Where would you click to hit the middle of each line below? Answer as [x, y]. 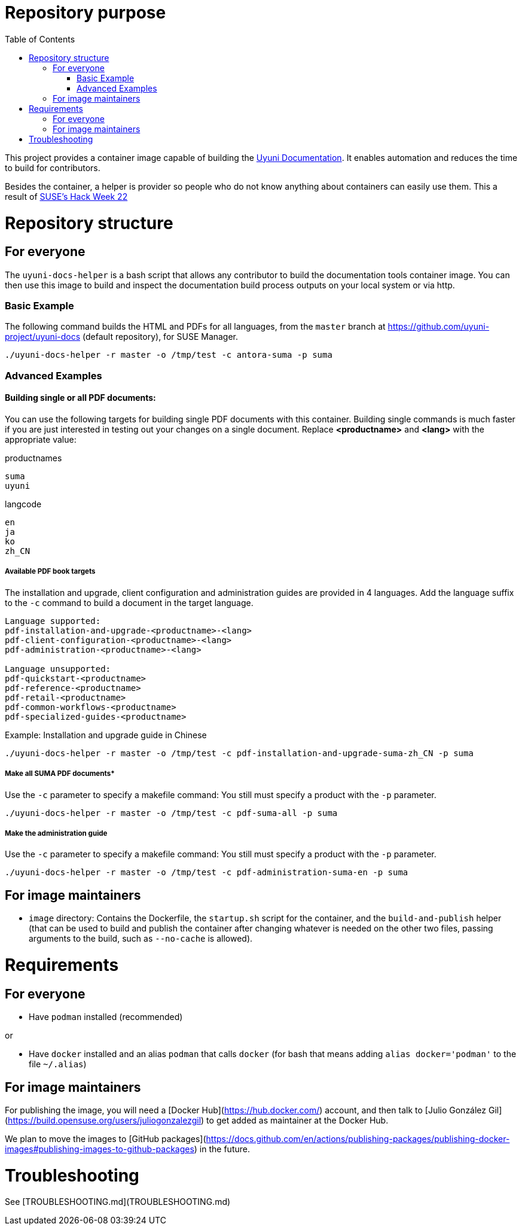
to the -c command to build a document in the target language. [129, 602]
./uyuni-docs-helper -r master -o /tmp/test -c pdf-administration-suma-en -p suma [207, 873]
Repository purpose [86, 13]
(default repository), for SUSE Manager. [161, 337]
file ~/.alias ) [58, 1064]
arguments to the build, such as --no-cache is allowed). [141, 939]
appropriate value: [41, 440]
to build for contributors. [53, 168]
